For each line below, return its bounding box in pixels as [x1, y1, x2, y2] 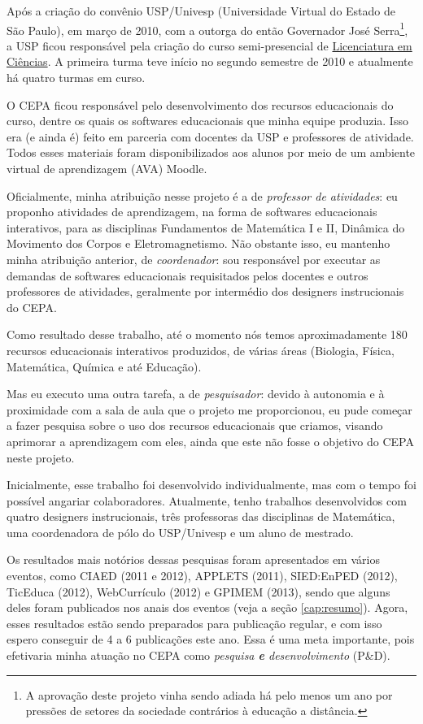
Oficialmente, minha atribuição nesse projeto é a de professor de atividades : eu [7, 187, 398, 204]
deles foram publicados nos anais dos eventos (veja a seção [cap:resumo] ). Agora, [7, 599, 408, 616]
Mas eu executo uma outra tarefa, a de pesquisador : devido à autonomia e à [7, 385, 385, 402]
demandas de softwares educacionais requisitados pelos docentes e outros [7, 267, 368, 284]
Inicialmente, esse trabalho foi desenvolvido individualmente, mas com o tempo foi [7, 476, 416, 493]
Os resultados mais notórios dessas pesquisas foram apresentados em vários [7, 551, 380, 568]
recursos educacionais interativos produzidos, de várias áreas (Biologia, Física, [7, 341, 395, 358]
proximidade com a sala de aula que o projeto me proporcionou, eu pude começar [7, 401, 412, 418]
